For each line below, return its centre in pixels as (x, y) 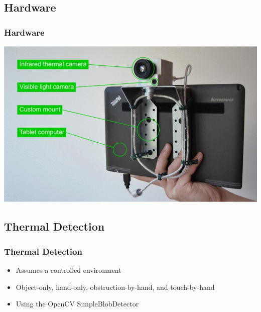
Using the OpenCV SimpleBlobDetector (77, 304)
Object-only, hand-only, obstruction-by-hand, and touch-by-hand (115, 287)
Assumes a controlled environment (69, 270)
